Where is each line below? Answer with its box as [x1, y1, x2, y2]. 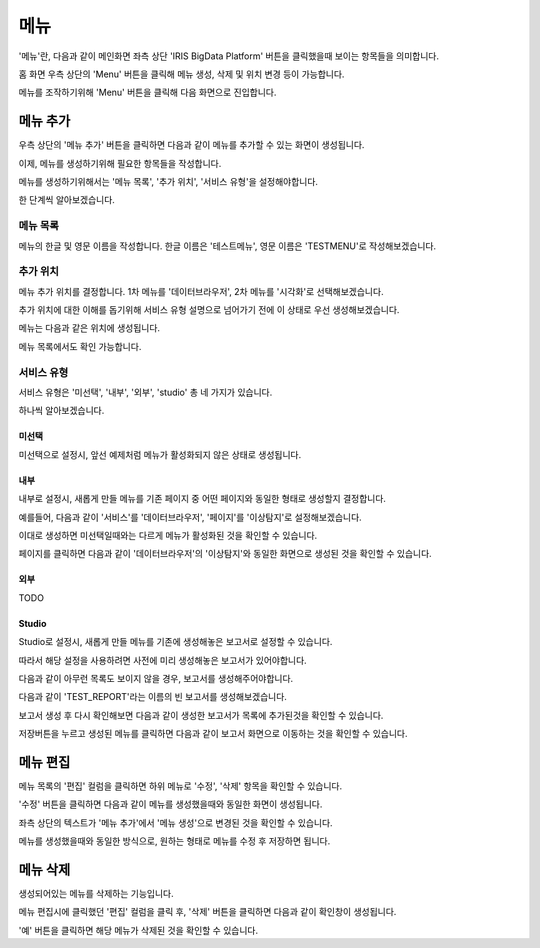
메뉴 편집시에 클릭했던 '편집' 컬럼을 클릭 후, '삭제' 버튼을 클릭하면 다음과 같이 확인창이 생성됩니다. [18, 906, 397, 918]
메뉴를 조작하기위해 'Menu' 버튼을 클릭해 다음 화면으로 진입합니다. [18, 86, 277, 99]
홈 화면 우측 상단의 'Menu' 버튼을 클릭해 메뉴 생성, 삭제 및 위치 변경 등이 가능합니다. [18, 68, 345, 80]
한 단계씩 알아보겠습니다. [18, 194, 115, 206]
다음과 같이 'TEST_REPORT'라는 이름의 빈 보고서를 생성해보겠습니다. [18, 691, 287, 703]
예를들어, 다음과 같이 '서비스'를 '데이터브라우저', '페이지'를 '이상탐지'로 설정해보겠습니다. [18, 511, 362, 523]
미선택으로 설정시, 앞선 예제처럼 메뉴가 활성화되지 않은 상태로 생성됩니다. [18, 448, 302, 460]
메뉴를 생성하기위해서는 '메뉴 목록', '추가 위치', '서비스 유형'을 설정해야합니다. [18, 176, 319, 188]
